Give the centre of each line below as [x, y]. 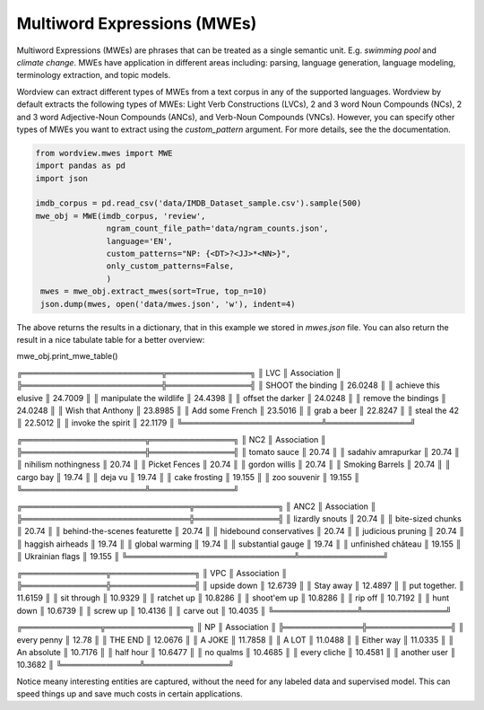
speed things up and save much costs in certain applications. [130, 694]
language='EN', [140, 241]
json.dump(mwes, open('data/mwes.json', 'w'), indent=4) [168, 304]
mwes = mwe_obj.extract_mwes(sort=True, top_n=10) [154, 291]
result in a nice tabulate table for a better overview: [111, 339]
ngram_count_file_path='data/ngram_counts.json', [217, 228]
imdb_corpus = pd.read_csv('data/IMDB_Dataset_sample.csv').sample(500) [199, 203]
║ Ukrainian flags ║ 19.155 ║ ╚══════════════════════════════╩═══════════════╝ [203, 557]
